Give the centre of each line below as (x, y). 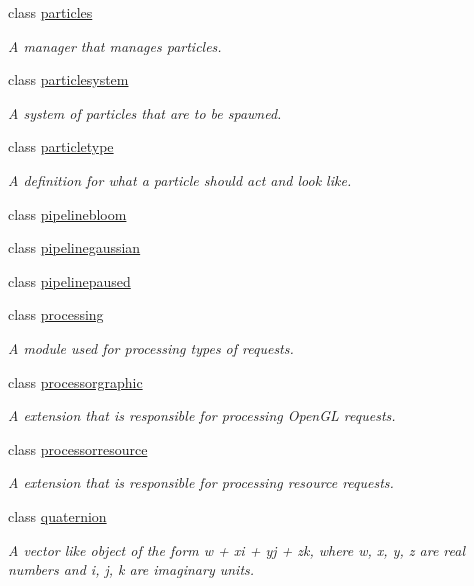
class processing (56, 314)
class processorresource (78, 448)
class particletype (61, 146)
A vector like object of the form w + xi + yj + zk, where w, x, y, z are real (236, 549)
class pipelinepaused (69, 280)
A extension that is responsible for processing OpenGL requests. (202, 415)
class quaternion (57, 515)
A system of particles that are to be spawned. (145, 112)
